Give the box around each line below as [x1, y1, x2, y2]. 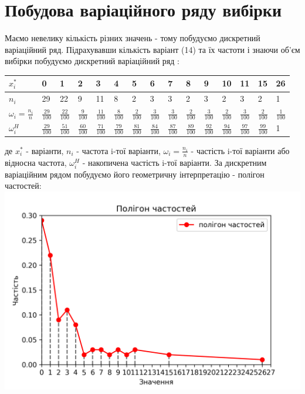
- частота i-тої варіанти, [76, 144, 161, 156]
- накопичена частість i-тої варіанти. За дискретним [82, 156, 267, 168]
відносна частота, [5, 156, 67, 168]
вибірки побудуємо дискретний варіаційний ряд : [5, 55, 179, 67]
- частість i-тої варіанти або [191, 144, 290, 156]
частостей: [5, 179, 42, 192]
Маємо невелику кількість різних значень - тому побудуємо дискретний [5, 32, 260, 44]
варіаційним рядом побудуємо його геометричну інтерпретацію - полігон [5, 168, 265, 180]
